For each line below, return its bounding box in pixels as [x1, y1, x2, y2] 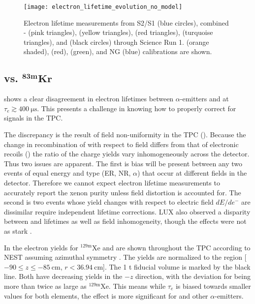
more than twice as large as [4, 280, 87, 291]
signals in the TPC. [4, 113, 63, 123]
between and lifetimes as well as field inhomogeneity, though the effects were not [4, 216, 247, 226]
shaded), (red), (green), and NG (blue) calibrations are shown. [24, 46, 212, 57]
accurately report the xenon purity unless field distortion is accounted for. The [4, 187, 241, 197]
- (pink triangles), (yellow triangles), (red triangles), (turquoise [24, 27, 213, 37]
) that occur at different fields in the [137, 168, 247, 178]
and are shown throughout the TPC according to [102, 242, 251, 252]
